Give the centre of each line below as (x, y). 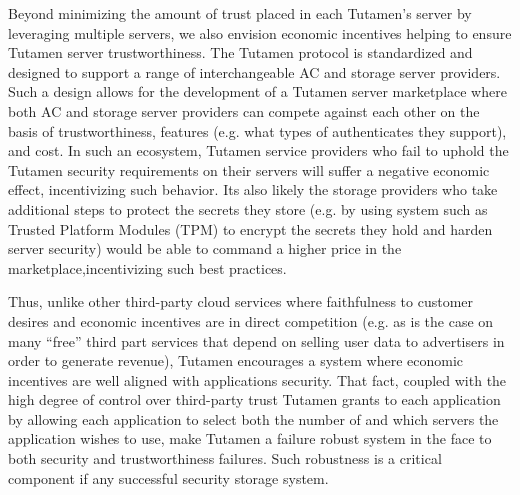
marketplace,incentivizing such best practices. (147, 267)
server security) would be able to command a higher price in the (205, 248)
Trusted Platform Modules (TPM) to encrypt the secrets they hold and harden (250, 228)
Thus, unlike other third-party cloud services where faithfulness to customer (241, 301)
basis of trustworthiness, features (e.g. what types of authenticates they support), (257, 130)
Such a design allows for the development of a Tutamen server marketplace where (257, 91)
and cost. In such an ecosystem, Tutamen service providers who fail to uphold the (258, 150)
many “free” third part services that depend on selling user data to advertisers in (256, 340)
